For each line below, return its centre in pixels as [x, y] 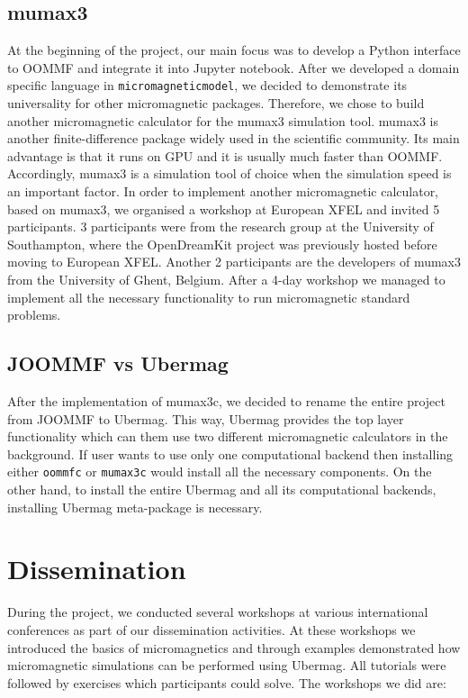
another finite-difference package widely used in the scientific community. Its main [234, 138]
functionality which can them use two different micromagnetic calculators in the [228, 436]
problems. [34, 315]
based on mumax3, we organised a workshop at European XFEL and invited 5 [224, 208]
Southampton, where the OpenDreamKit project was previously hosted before [222, 244]
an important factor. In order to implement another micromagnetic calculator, [223, 191]
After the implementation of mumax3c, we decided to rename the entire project [227, 400]
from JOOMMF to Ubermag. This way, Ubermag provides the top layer [206, 418]
